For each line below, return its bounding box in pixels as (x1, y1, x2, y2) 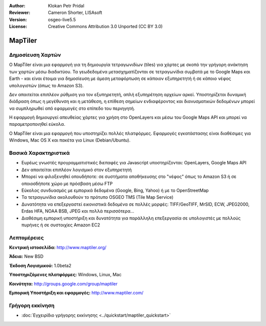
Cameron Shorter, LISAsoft (48, 10, 102, 16)
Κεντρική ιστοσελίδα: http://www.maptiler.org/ (9, 245, 107, 251)
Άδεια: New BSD (9, 254, 44, 259)
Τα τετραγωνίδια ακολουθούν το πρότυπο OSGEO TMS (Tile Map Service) (21, 194, 174, 200)
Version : (9, 16, 27, 22)
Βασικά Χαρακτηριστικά (9, 149, 70, 156)
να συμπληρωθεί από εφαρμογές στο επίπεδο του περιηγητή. (9, 105, 135, 111)
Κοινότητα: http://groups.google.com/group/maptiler (9, 281, 118, 287)
